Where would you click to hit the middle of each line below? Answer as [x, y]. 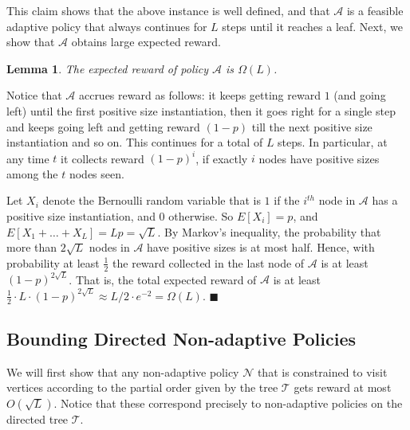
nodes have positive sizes [319, 158]
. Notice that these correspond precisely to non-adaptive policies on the [228, 403]
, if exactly [222, 158]
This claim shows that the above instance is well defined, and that [168, 10]
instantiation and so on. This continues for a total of [135, 142]
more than [32, 247]
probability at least [53, 262]
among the [32, 173]
